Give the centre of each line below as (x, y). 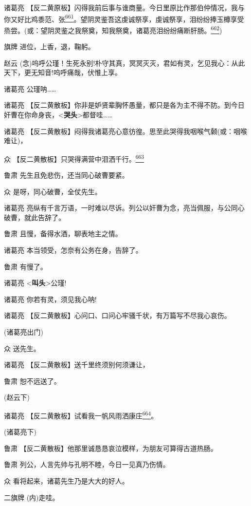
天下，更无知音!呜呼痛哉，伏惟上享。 (63, 72)
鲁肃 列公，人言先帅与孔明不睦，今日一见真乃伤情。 (87, 464)
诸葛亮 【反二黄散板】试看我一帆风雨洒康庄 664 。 (81, 415)
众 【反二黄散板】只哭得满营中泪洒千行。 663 (74, 158)
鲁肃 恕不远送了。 (32, 381)
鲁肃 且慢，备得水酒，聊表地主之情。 (63, 234)
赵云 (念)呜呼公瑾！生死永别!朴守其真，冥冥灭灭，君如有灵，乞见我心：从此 (125, 63)
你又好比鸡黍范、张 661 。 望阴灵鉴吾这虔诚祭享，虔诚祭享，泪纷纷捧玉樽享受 (124, 18)
